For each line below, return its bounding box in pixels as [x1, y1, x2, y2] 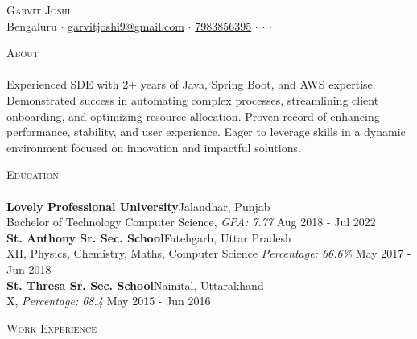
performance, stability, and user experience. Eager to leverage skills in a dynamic [6, 123, 406, 140]
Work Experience [6, 319, 97, 336]
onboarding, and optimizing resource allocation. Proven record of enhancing [6, 107, 380, 124]
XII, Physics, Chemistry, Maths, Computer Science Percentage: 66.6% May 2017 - [6, 245, 411, 262]
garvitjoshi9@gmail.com [68, 17, 184, 34]
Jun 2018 [6, 260, 52, 277]
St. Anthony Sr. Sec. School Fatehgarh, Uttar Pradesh [6, 229, 291, 246]
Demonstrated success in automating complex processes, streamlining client [6, 91, 379, 108]
